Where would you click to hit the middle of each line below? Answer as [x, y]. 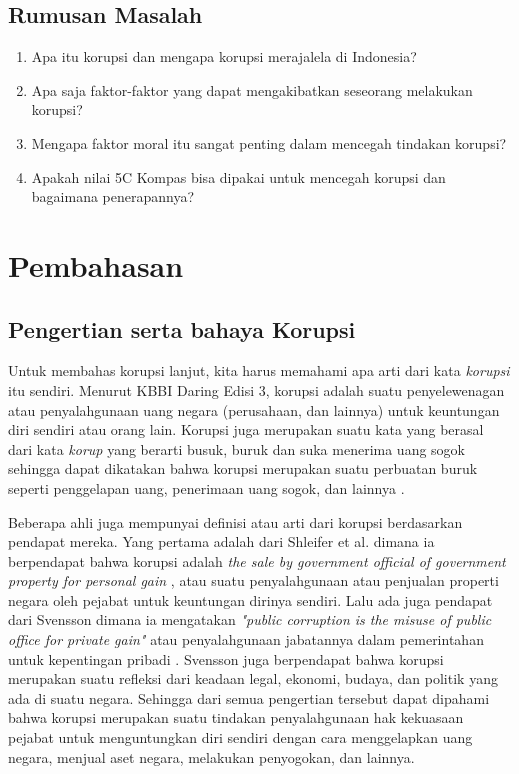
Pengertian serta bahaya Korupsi [182, 328]
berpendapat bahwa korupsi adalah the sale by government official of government [257, 560]
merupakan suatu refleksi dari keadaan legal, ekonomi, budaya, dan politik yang [253, 678]
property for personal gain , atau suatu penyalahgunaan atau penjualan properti [253, 580]
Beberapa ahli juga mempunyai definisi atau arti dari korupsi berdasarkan [235, 521]
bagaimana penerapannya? [113, 196]
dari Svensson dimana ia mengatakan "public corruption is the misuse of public [250, 619]
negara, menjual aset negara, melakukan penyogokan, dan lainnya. [211, 756]
